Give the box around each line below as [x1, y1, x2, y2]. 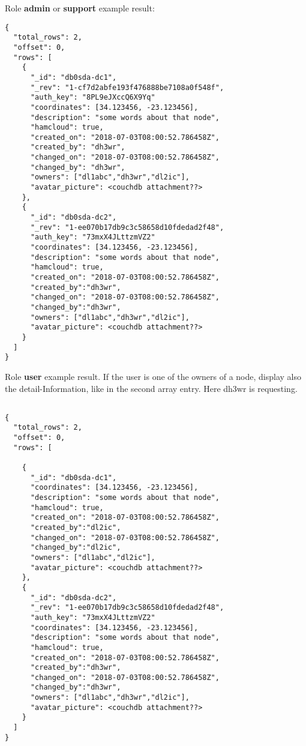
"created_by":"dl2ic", [30, 523, 121, 532]
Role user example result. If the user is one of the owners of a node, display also [5, 370, 302, 382]
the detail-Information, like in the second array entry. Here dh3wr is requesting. [5, 382, 298, 394]
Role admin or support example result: [5, 2, 155, 14]
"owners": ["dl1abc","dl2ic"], [30, 553, 155, 562]
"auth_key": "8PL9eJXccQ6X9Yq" [30, 93, 155, 102]
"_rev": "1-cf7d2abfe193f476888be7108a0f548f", [30, 83, 224, 92]
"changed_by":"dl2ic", [30, 543, 121, 552]
